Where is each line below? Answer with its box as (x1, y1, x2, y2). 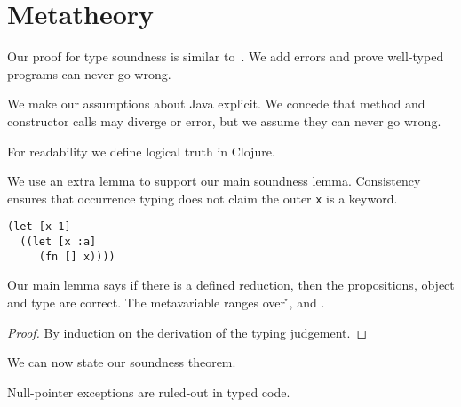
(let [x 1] (7, 220, 71, 234)
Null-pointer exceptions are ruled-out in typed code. (7, 382, 290, 401)
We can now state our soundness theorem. (7, 353, 236, 371)
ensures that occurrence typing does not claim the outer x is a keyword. (7, 188, 398, 207)
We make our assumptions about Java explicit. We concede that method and (7, 94, 425, 113)
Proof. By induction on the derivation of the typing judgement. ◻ (7, 323, 368, 341)
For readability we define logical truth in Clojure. (7, 141, 275, 160)
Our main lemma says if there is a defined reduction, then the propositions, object (7, 275, 455, 294)
